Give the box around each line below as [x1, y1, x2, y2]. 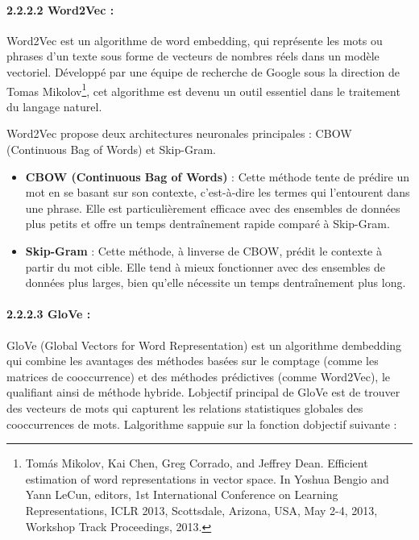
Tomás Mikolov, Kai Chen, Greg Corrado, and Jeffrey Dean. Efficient [25, 455, 368, 471]
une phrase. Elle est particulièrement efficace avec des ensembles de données [25, 199, 400, 216]
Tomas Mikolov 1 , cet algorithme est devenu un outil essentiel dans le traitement [6, 80, 400, 99]
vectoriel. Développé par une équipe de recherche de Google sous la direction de [6, 63, 400, 80]
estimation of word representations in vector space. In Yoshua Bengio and [25, 470, 389, 487]
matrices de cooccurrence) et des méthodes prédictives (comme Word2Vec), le [6, 368, 391, 384]
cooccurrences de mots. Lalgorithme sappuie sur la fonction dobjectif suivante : [6, 415, 397, 432]
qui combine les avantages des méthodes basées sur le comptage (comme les [6, 352, 379, 369]
